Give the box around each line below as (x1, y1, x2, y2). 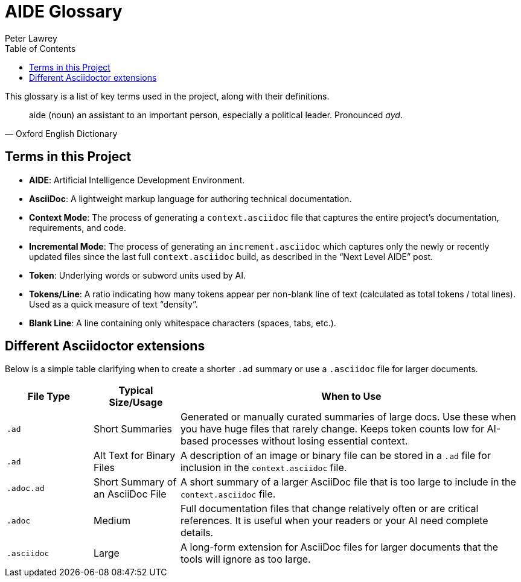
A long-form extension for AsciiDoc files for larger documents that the (180, 541, 498, 554)
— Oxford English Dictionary (5, 128, 118, 139)
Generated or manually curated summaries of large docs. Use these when (180, 411, 516, 423)
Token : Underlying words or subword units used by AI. (29, 270, 246, 280)
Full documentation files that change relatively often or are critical (180, 502, 479, 515)
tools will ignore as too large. (180, 553, 311, 566)
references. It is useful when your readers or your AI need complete (180, 514, 488, 527)
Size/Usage (109, 396, 163, 409)
